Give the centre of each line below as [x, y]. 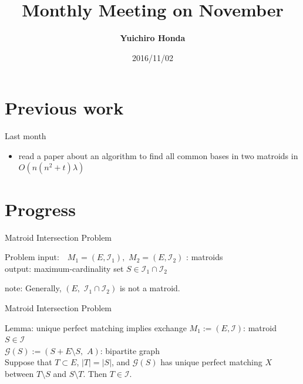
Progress [40, 209]
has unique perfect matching [211, 362]
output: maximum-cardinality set [64, 268]
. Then [95, 373]
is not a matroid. [150, 288]
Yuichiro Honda [153, 38]
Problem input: [32, 257]
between [19, 373]
